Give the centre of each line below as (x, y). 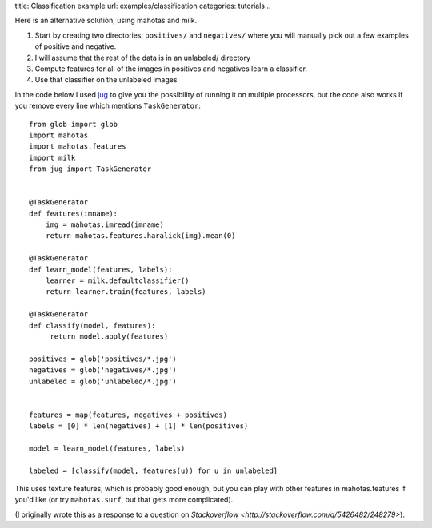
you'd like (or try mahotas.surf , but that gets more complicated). (124, 500)
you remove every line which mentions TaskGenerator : (108, 106)
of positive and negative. (76, 46)
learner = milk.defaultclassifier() (117, 280)
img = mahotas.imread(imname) (104, 225)
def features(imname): (74, 213)
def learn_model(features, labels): (101, 269)
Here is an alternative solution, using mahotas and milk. (106, 21)
